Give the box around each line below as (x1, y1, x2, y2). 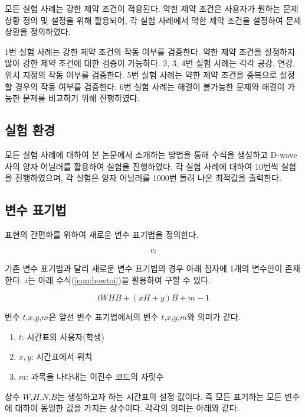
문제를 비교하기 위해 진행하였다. (22, 92, 140, 104)
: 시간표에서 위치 (31, 350, 93, 363)
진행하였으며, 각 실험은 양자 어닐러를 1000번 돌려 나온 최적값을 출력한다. (15, 172, 281, 184)
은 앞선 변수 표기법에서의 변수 (48, 311, 159, 323)
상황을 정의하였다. (5, 25, 71, 38)
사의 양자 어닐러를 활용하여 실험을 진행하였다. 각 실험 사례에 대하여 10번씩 (5, 160, 278, 172)
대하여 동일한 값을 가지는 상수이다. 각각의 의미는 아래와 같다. (15, 402, 240, 414)
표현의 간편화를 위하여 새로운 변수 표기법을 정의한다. (5, 228, 199, 240)
